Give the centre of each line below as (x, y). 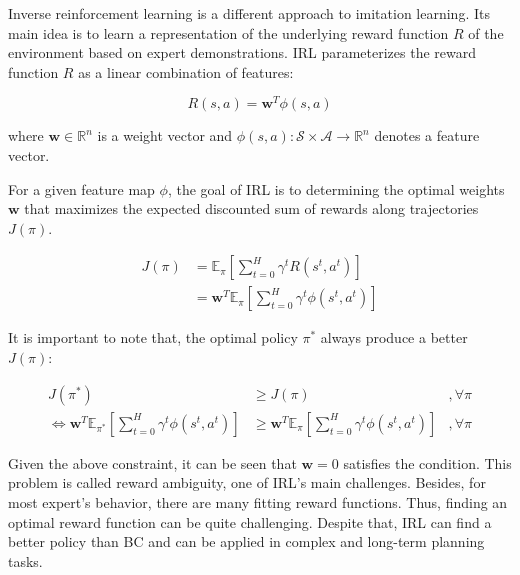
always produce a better (394, 337)
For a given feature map (81, 188)
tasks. (25, 560)
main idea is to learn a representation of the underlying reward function (228, 32)
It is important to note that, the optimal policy (153, 337)
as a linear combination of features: (186, 71)
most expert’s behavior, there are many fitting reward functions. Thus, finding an (258, 501)
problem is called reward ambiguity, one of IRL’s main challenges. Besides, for (247, 482)
